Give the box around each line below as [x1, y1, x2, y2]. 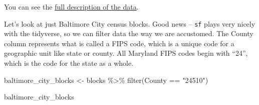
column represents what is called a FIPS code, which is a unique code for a [4, 38, 234, 48]
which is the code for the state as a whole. [4, 58, 134, 68]
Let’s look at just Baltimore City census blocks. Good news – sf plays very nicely [4, 18, 255, 29]
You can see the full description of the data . [4, 2, 139, 12]
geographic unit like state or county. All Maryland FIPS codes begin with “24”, [4, 48, 248, 58]
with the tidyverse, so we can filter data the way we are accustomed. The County [4, 28, 253, 39]
